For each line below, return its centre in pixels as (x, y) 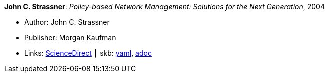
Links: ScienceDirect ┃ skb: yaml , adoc (88, 53)
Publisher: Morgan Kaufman (70, 38)
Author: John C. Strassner (67, 22)
